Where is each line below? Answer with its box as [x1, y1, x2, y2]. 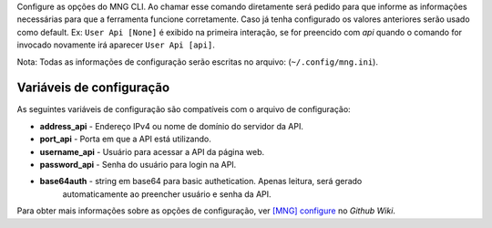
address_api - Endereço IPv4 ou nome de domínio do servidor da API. [39, 120, 304, 131]
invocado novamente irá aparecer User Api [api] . [16, 39, 216, 50]
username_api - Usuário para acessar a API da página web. [39, 146, 265, 157]
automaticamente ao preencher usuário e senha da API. [62, 188, 272, 200]
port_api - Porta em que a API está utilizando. [39, 133, 211, 145]
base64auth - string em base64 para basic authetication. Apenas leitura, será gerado [39, 176, 363, 187]
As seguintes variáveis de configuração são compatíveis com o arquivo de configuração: [16, 104, 351, 115]
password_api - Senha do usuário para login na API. [39, 160, 237, 171]
